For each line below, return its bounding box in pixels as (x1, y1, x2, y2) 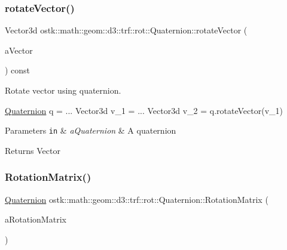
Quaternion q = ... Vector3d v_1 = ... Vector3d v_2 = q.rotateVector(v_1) (5, 104, 283, 116)
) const (5, 64, 30, 76)
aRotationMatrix (5, 213, 66, 226)
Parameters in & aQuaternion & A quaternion (5, 124, 176, 137)
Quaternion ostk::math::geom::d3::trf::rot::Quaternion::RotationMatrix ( (5, 193, 268, 205)
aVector (5, 44, 33, 56)
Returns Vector (5, 144, 60, 156)
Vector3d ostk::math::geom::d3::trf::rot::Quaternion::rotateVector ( (5, 24, 248, 36)
